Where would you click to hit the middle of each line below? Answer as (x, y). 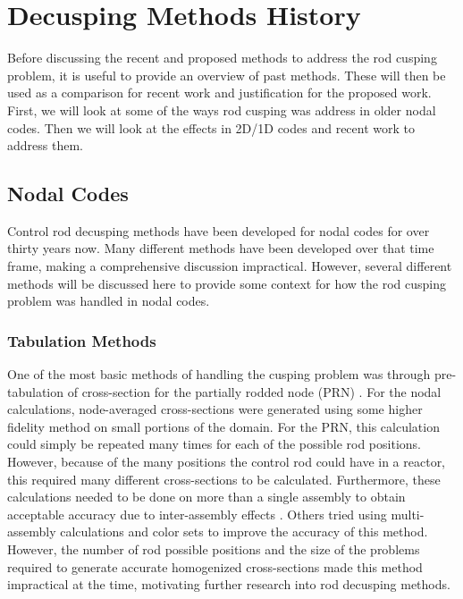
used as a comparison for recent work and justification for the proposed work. (219, 93)
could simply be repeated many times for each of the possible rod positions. (214, 444)
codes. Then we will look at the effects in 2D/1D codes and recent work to (211, 127)
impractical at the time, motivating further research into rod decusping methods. (229, 584)
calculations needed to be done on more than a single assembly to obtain (206, 497)
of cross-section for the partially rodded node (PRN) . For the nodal (254, 391)
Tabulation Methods (82, 340)
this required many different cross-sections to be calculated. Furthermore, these (224, 479)
